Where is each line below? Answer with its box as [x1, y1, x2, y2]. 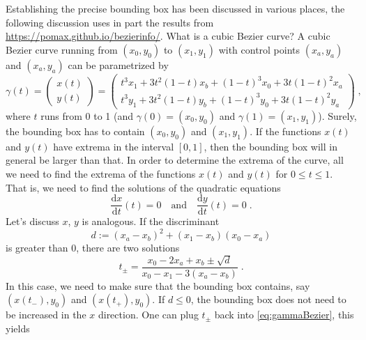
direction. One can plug [98, 307, 199, 322]
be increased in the [6, 307, 86, 322]
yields [6, 320, 30, 335]
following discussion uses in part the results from [6, 15, 214, 29]
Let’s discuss [6, 214, 59, 229]
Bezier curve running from [6, 42, 118, 56]
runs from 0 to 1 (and [40, 108, 133, 123]
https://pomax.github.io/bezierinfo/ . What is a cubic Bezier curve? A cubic [6, 29, 330, 43]
